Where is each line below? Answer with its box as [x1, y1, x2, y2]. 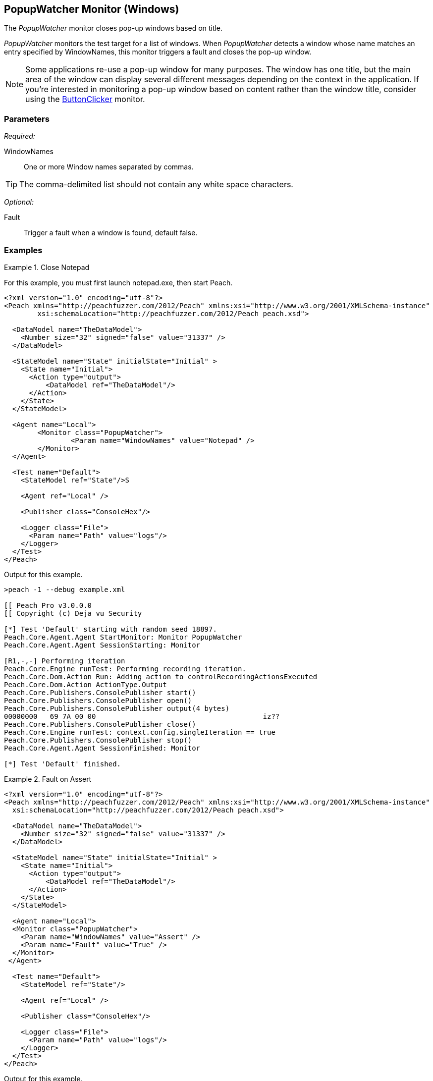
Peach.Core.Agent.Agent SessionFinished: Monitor [4, 744, 201, 752]
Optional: [4, 198, 34, 207]
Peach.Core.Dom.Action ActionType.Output [4, 680, 167, 689]
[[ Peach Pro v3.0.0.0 [4, 601, 92, 609]
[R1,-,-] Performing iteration [4, 656, 125, 665]
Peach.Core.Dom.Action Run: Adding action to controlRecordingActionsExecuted [4, 672, 318, 681]
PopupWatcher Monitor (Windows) [4, 3, 179, 15]
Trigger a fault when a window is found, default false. [24, 228, 198, 237]
